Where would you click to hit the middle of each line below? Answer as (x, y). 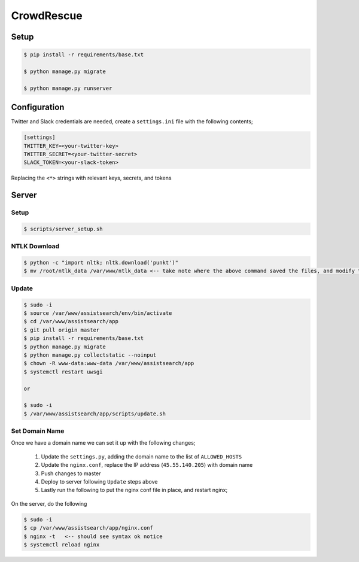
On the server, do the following (49, 503)
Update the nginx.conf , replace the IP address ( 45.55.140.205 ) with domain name (147, 465)
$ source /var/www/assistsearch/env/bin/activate (98, 313)
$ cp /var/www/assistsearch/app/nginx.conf (89, 528)
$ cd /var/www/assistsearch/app (71, 321)
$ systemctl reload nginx (62, 544)
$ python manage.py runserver (68, 88)
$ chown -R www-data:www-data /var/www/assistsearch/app (109, 363)
